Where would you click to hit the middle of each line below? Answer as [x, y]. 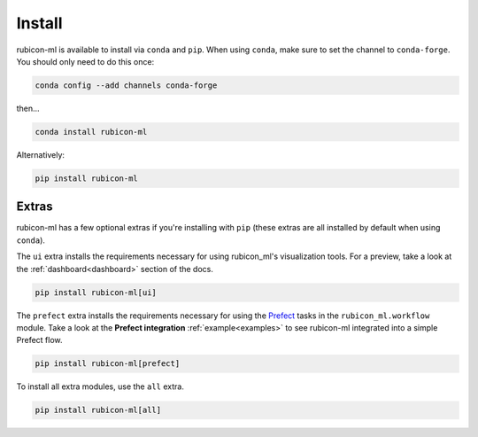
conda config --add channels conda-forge [126, 85]
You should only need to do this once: [85, 61]
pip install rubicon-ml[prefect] [108, 364]
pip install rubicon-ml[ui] [96, 292]
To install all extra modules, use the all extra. [100, 386]
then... [28, 108]
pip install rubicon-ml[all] [98, 410]
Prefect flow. [39, 340]
